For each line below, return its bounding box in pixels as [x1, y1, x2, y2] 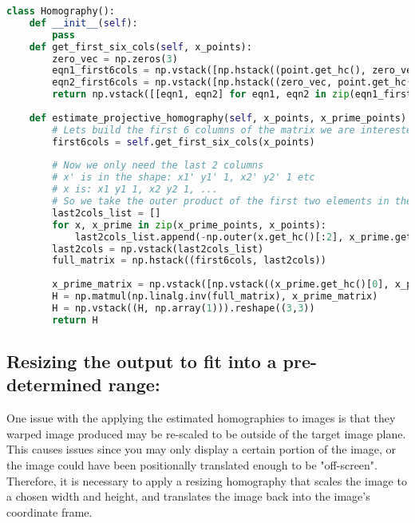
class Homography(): [6, 6, 116, 17]
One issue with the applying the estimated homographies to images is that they [6, 410, 396, 426]
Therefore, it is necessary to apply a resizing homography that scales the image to [6, 472, 407, 489]
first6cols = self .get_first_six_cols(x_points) [52, 136, 315, 148]
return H [52, 314, 98, 326]
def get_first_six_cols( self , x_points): [29, 41, 252, 53]
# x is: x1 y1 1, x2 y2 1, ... [52, 184, 218, 196]
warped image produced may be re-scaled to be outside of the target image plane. [6, 425, 406, 442]
